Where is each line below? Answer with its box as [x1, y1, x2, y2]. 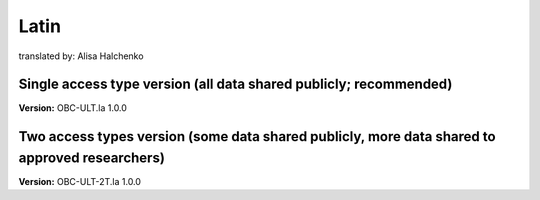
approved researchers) [18, 149, 165, 166]
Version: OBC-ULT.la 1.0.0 [18, 102, 127, 114]
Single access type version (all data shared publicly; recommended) [18, 76, 453, 93]
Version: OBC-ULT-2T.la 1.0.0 [18, 175, 142, 187]
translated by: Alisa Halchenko [18, 50, 144, 62]
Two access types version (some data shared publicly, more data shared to [18, 128, 496, 145]
